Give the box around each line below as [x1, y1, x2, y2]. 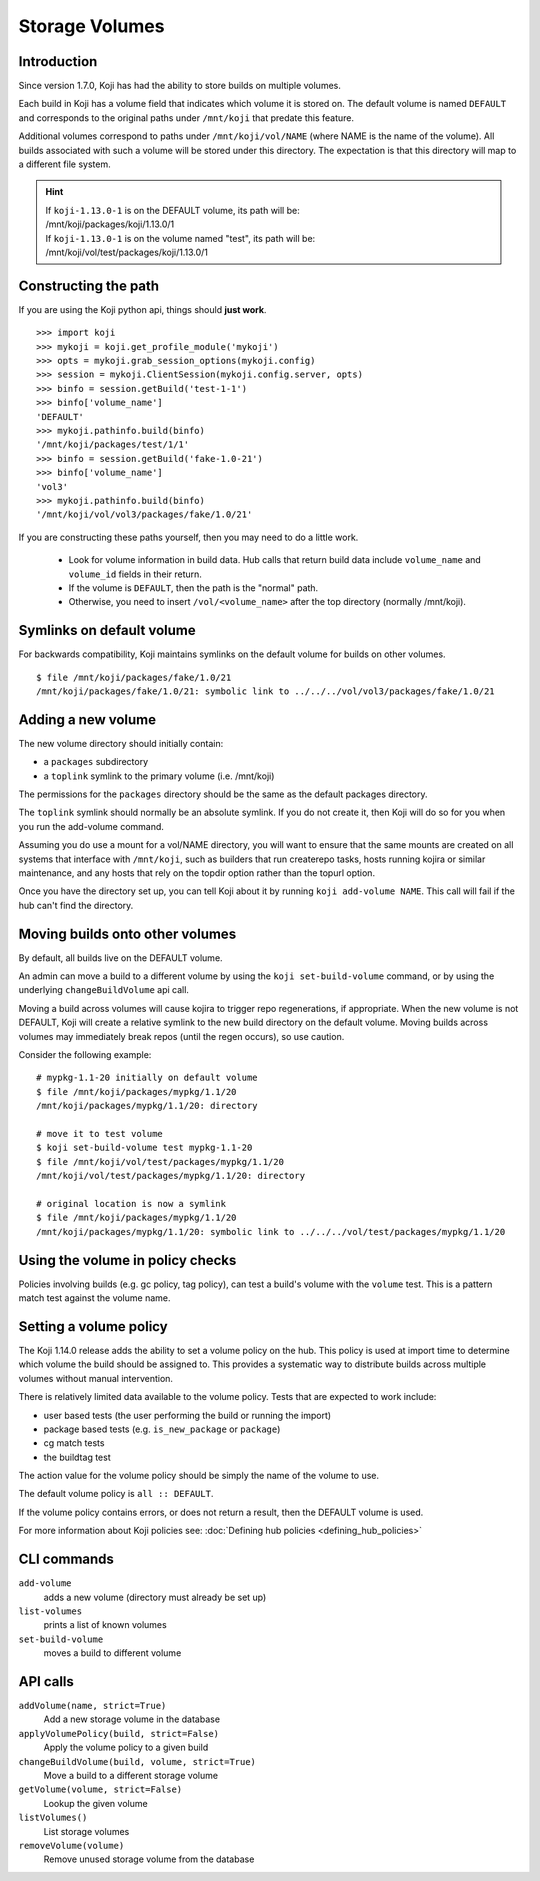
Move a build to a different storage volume [43, 1769, 219, 1781]
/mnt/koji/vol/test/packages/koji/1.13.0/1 [45, 246, 209, 258]
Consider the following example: [18, 1049, 152, 1061]
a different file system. [18, 158, 111, 170]
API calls [18, 1673, 75, 1690]
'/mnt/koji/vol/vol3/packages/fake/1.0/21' [36, 509, 253, 520]
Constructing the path [18, 277, 160, 294]
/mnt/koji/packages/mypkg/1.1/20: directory [36, 1100, 259, 1112]
